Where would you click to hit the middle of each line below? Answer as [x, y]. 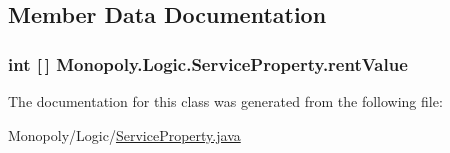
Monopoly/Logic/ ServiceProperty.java [124, 134]
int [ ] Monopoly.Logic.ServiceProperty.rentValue [208, 63]
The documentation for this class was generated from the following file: [225, 101]
